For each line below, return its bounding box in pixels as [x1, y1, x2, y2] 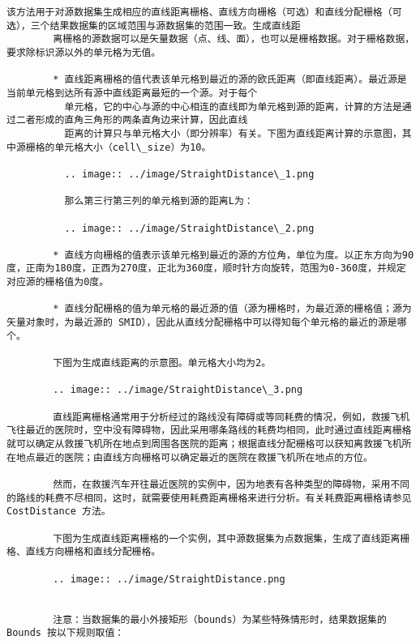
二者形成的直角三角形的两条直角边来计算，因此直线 [15, 114, 248, 126]
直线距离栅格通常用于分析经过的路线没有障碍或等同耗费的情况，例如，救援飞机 [53, 411, 410, 423]
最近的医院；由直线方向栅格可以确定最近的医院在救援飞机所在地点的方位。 [35, 451, 373, 463]
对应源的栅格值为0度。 [6, 276, 109, 288]
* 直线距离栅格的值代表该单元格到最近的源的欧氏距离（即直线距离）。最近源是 [53, 74, 407, 86]
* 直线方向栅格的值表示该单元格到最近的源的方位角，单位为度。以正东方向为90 [53, 249, 414, 261]
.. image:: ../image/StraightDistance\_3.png [53, 384, 303, 396]
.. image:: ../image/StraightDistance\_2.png [64, 222, 315, 234]
